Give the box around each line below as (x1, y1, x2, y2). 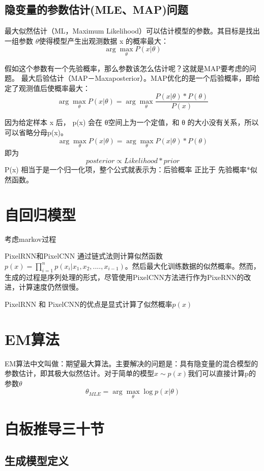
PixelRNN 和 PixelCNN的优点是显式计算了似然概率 (5, 298, 172, 309)
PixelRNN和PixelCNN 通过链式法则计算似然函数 (5, 250, 163, 261)
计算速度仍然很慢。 (18, 281, 83, 292)
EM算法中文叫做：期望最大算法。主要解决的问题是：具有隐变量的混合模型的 (5, 358, 258, 368)
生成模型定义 (5, 453, 69, 468)
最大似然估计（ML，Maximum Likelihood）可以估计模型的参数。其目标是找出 (5, 25, 260, 36)
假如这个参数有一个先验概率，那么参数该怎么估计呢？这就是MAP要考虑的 (5, 62, 249, 73)
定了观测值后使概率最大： (5, 82, 90, 93)
